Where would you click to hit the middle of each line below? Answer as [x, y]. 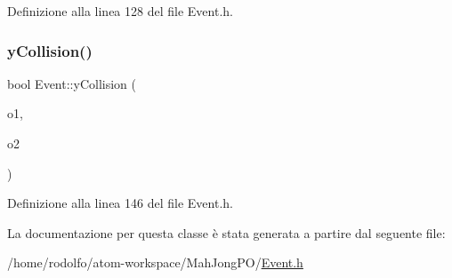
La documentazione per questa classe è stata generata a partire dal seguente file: [226, 232]
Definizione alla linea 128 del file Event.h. [120, 11]
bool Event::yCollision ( [72, 83]
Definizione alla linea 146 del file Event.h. [120, 203]
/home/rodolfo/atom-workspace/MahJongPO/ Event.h [155, 262]
